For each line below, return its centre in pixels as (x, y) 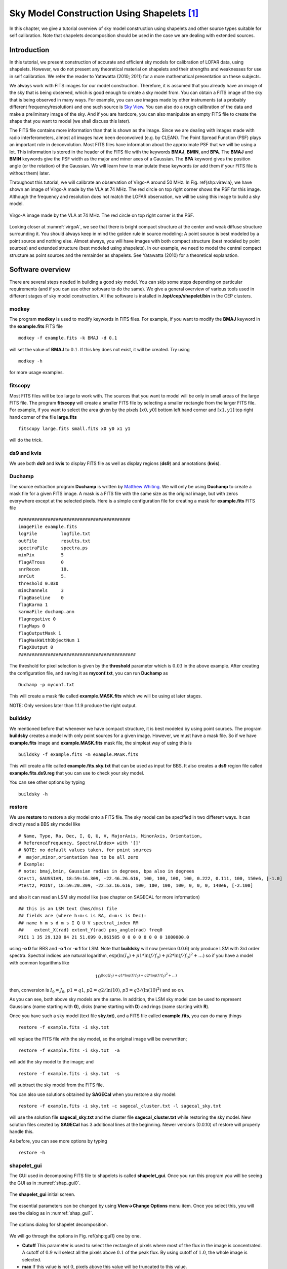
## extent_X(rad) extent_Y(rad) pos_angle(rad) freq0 (91, 930)
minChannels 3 (41, 591)
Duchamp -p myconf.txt (47, 684)
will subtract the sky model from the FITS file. (57, 1085)
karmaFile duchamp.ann (47, 612)
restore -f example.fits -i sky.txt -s (69, 1073)
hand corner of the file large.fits (43, 417)
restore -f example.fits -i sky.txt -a (69, 1050)
